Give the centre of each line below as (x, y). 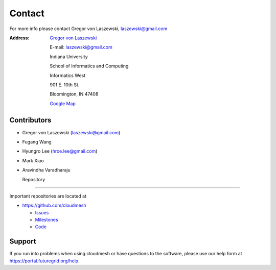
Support (23, 242)
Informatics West (68, 75)
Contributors (30, 120)
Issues (42, 212)
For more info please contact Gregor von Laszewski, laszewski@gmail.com (88, 29)
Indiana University (69, 57)
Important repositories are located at (48, 196)
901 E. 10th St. (65, 85)
